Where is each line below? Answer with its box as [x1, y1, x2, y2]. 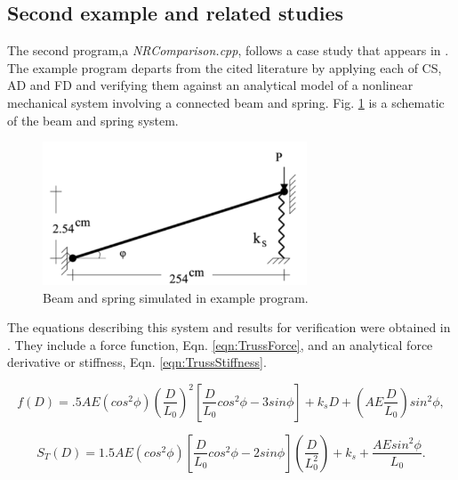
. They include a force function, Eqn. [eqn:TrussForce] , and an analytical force [7, 335, 433, 354]
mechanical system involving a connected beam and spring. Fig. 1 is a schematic [7, 93, 445, 111]
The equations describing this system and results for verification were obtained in [7, 318, 451, 337]
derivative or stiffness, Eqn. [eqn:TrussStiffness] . [7, 353, 267, 371]
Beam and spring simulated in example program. [43, 288, 309, 306]
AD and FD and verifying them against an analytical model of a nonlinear [7, 76, 414, 94]
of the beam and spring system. [7, 110, 179, 129]
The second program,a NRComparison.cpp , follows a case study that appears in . [7, 41, 449, 60]
